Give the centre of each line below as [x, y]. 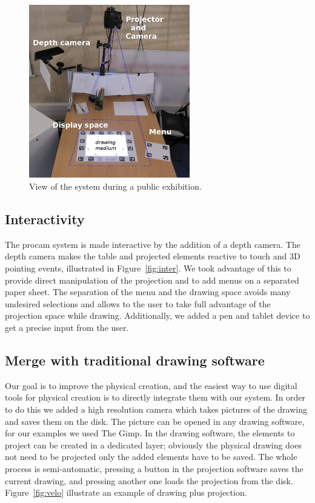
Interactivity [45, 219]
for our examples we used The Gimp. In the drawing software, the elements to [150, 433]
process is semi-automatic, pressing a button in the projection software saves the [154, 468]
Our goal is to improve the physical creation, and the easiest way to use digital [151, 385]
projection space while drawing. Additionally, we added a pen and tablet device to [157, 315]
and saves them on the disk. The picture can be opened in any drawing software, [155, 421]
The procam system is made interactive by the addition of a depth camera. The [153, 244]
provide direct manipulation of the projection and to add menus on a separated [152, 280]
